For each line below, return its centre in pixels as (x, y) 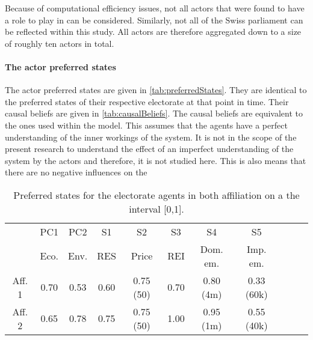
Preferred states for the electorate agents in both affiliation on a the (156, 195)
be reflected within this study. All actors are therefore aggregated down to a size (153, 32)
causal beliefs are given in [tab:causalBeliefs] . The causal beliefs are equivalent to (154, 113)
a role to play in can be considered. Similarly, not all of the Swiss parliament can (154, 20)
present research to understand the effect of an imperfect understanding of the (149, 149)
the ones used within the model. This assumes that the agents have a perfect (146, 125)
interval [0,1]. (156, 208)
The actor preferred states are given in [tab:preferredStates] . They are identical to (156, 90)
